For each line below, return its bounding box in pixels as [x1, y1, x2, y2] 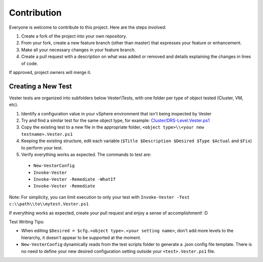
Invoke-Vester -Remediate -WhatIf [33, 177, 116, 182]
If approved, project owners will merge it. [9, 69, 92, 75]
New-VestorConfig [33, 163, 75, 168]
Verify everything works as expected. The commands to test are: [21, 151, 151, 157]
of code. [21, 60, 38, 66]
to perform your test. [21, 145, 63, 150]
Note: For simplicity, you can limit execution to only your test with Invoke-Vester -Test [9, 194, 190, 200]
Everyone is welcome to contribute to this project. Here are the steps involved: [9, 24, 167, 30]
